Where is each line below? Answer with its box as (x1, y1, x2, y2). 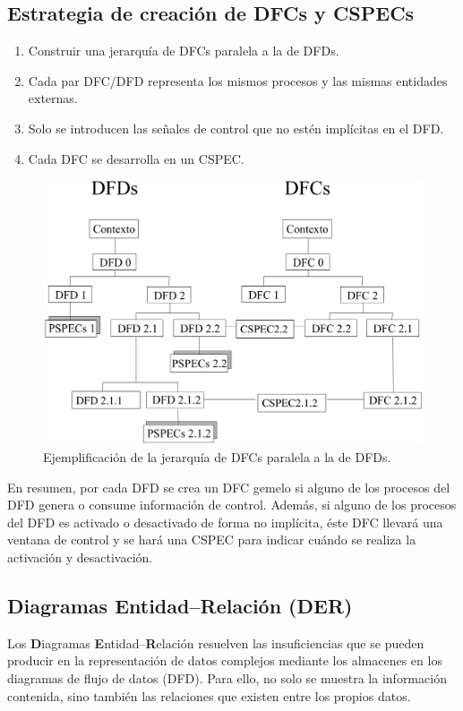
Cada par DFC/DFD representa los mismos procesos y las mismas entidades (28, 71, 448, 90)
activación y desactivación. (7, 547, 153, 566)
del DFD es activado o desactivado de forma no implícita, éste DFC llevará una (7, 512, 443, 531)
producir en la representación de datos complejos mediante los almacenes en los (7, 651, 442, 670)
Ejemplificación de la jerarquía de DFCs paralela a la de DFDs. (43, 447, 391, 466)
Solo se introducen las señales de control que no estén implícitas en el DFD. (28, 118, 444, 137)
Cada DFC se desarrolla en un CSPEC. (28, 149, 244, 167)
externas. (28, 89, 78, 107)
